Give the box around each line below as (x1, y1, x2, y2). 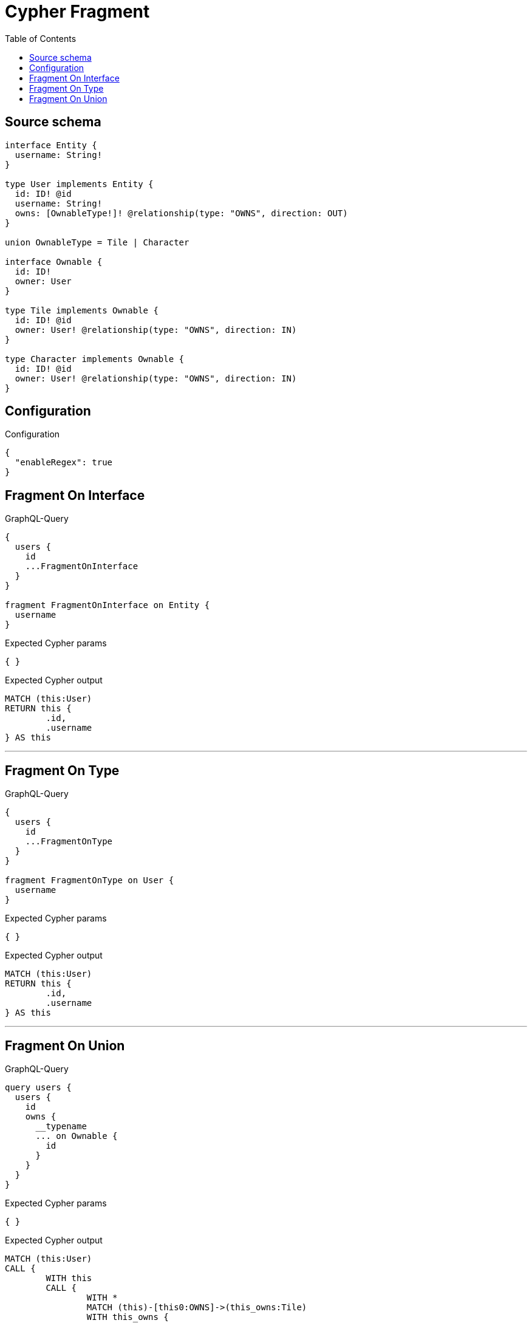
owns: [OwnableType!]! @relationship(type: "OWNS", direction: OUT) (15, 208, 348, 218)
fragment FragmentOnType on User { (5, 875, 174, 886)
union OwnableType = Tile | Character (5, 237, 189, 247)
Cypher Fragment (5, 1, 150, 22)
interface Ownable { (5, 256, 103, 267)
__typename (35, 1121, 87, 1131)
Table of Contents (5, 33, 77, 44)
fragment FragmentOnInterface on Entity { (5, 600, 210, 610)
